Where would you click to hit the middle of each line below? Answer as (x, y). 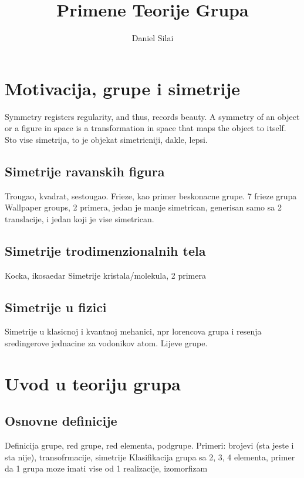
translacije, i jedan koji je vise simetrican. (80, 218)
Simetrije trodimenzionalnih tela (105, 250)
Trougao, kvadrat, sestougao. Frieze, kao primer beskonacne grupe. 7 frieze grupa (151, 195)
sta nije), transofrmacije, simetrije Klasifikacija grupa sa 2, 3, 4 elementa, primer (150, 457)
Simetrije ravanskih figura (85, 171)
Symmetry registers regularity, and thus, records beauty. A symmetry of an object (152, 116)
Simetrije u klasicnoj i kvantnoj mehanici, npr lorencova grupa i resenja (133, 331)
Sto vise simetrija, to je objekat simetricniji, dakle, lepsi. (106, 139)
